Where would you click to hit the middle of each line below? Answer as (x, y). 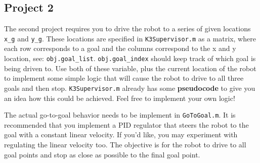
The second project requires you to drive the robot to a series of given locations (127, 29)
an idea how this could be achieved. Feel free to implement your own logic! (120, 98)
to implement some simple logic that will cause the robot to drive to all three (124, 78)
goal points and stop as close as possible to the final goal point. (102, 154)
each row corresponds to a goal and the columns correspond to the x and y (120, 48)
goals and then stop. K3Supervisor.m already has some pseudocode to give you (130, 88)
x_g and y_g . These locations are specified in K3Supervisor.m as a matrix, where (130, 38)
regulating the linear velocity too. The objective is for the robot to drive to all (125, 144)
